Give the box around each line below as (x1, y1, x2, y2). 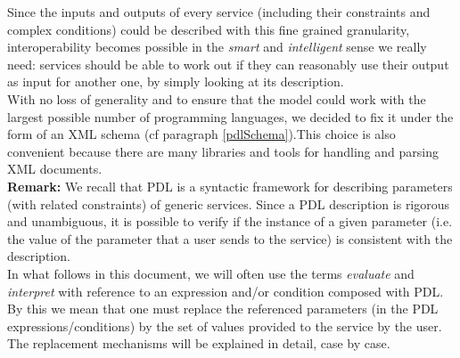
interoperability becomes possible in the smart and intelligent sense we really (7, 37, 427, 56)
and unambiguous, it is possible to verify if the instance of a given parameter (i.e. (7, 212, 453, 231)
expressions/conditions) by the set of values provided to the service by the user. (7, 316, 442, 335)
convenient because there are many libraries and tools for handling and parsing (7, 142, 439, 160)
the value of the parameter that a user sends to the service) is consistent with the (7, 229, 453, 248)
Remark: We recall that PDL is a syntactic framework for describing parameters (7, 176, 453, 195)
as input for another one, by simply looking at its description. (7, 72, 344, 91)
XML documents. (7, 159, 103, 178)
